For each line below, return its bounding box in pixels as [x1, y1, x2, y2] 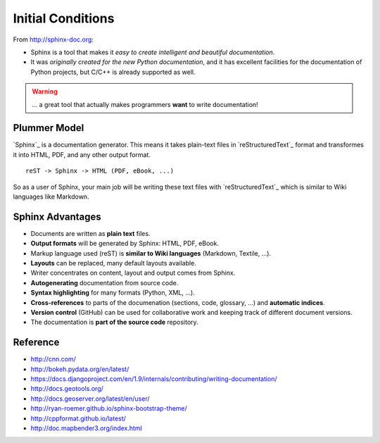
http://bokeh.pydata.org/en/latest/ [30, 365, 129, 373]
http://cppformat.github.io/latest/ [30, 414, 127, 423]
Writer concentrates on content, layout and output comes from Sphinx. [30, 268, 236, 277]
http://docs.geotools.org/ [30, 385, 103, 393]
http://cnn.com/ [30, 355, 77, 363]
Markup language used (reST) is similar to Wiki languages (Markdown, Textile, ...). [30, 249, 271, 257]
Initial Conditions [13, 11, 115, 26]
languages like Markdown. [13, 192, 89, 201]
